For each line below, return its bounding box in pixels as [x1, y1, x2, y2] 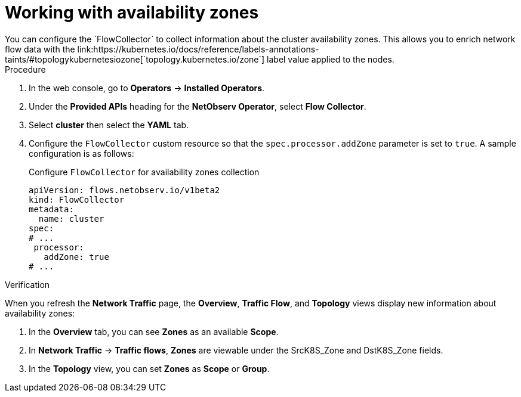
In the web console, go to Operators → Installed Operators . [29, 82, 265, 93]
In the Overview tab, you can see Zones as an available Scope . [29, 326, 279, 337]
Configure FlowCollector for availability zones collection [29, 166, 260, 177]
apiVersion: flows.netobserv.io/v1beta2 [29, 185, 220, 195]
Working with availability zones [5, 2, 259, 23]
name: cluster [38, 213, 104, 224]
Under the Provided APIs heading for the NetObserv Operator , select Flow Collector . [29, 101, 366, 111]
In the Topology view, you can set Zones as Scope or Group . [29, 363, 270, 374]
